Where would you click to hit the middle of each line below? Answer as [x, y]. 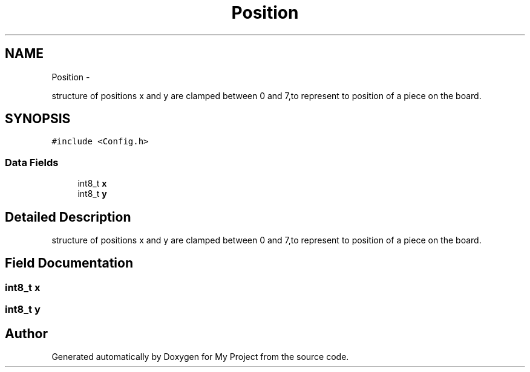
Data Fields [32, 162]
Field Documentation [69, 263]
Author [26, 333]
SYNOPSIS [38, 119]
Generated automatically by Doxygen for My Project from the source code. [200, 357]
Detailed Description [68, 217]
